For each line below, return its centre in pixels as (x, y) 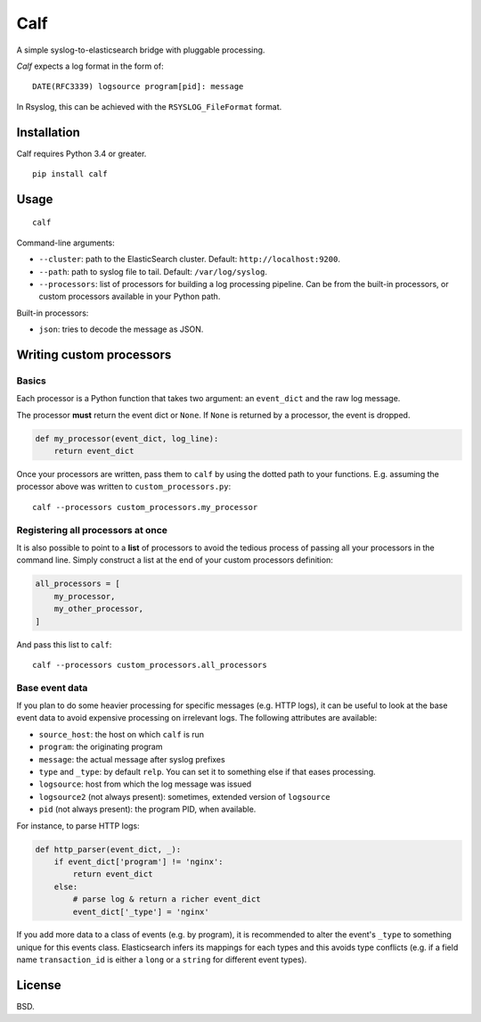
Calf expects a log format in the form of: (90, 66)
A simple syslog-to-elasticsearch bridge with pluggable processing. (141, 50)
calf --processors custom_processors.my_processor (145, 507)
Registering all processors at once (92, 530)
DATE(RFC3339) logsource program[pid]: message (138, 87)
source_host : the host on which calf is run (122, 734)
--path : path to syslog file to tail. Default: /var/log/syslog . (153, 271)
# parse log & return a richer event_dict (167, 899)
